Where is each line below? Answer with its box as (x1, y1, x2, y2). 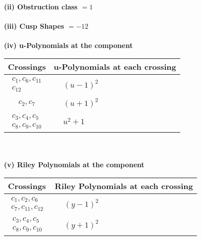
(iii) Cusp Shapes (4, 21, 64, 31)
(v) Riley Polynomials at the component (4, 159, 145, 170)
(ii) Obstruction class (4, 1, 78, 11)
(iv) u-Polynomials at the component (4, 40, 133, 50)
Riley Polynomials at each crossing (54, 180, 193, 192)
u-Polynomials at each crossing (53, 60, 176, 72)
